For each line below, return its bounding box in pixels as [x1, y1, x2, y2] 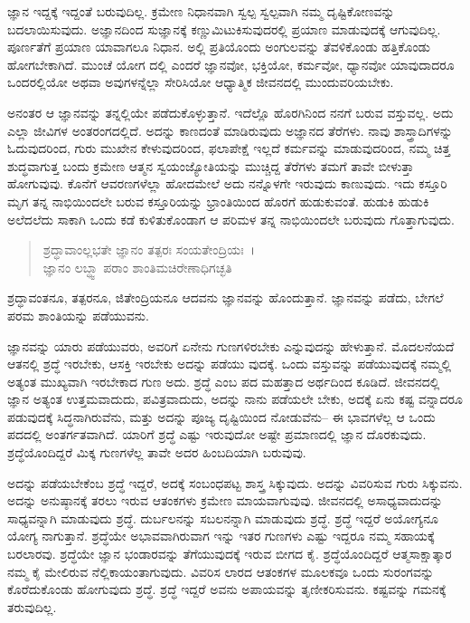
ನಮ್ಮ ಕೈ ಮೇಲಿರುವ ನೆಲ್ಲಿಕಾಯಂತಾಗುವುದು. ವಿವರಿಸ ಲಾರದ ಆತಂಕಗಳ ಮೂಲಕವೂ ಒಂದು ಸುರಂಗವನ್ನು [7, 561, 435, 580]
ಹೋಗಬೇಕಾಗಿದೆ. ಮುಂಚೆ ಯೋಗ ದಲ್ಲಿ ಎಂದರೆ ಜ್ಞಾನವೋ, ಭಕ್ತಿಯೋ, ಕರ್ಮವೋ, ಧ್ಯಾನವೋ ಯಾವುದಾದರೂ [7, 54, 455, 73]
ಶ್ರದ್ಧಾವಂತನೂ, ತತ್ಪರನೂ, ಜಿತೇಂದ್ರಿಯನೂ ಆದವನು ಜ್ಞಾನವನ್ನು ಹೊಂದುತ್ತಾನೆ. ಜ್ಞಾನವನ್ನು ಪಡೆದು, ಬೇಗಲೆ [7, 288, 444, 307]
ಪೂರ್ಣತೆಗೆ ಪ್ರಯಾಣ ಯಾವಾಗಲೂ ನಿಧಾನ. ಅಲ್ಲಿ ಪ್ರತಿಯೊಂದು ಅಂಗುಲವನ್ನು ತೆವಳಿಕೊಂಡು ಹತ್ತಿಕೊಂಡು [7, 37, 430, 56]
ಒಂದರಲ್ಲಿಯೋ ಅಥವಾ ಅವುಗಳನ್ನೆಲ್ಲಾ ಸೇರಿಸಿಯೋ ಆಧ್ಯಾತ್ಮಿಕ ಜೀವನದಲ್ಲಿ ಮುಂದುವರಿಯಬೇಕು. [7, 72, 394, 91]
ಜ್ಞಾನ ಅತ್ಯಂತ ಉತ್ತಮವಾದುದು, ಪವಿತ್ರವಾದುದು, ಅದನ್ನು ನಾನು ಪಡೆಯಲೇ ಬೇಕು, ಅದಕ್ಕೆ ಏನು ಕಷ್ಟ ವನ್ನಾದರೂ [7, 389, 463, 408]
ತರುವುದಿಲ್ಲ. [7, 597, 57, 616]
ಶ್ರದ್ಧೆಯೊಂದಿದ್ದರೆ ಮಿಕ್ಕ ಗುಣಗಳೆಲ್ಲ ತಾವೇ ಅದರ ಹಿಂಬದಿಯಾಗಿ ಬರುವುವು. [7, 443, 306, 462]
